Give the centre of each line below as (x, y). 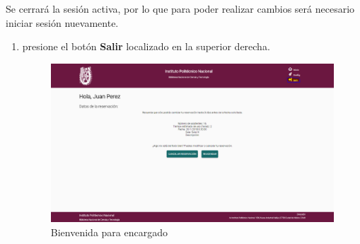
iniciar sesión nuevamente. (62, 22)
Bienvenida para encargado (109, 232)
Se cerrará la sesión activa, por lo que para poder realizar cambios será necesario (180, 8)
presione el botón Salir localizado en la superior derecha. (146, 46)
